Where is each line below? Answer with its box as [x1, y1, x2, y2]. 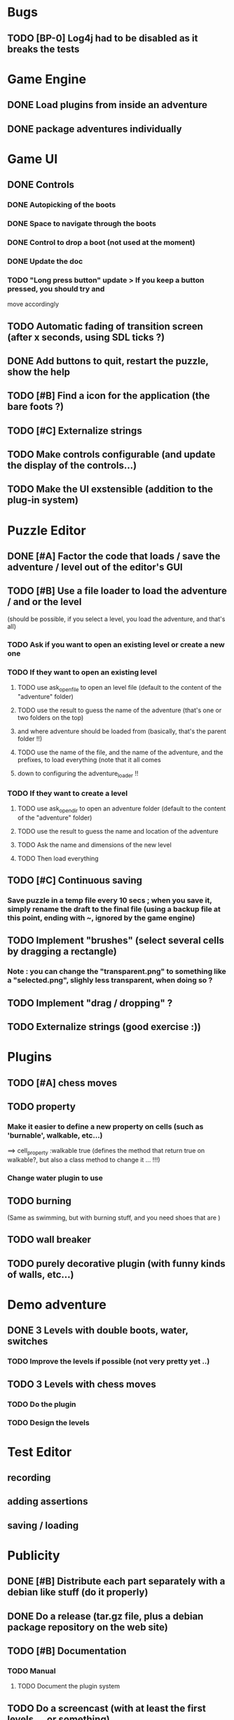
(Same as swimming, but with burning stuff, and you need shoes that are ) [7, 1213, 221, 1222]
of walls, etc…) [7, 1268, 74, 1281]
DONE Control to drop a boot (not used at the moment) [7, 237, 195, 247]
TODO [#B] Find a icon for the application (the [7, 390, 210, 402]
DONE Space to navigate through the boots [7, 218, 156, 228]
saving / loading [7, 1519, 79, 1531]
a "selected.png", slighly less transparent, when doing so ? [7, 975, 213, 985]
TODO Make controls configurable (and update [7, 448, 216, 460]
